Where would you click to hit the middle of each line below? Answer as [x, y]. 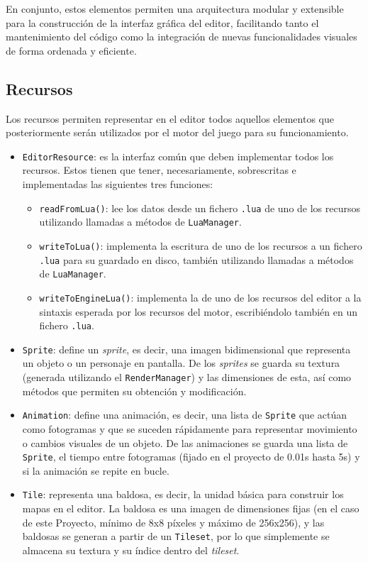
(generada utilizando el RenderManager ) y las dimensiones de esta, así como [187, 377]
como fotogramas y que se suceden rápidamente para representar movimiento [190, 428]
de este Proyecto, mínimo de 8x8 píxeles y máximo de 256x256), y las [173, 522]
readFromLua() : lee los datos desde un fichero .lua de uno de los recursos [200, 208]
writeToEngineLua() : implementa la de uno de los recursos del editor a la [200, 297]
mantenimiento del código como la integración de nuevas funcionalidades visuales [182, 37]
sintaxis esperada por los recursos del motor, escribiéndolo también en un [198, 311]
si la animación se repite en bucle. [96, 470]
